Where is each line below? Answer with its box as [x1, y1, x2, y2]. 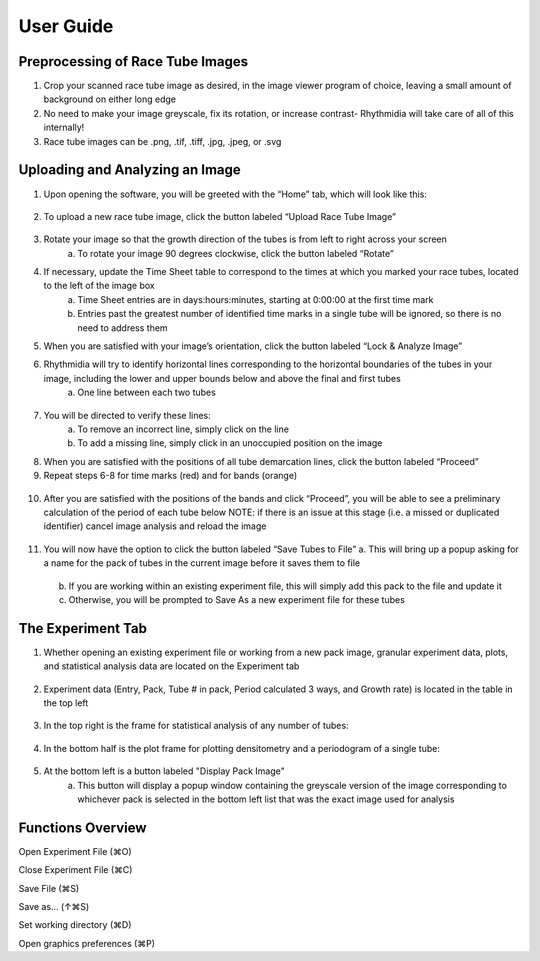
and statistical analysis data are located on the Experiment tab [43, 660, 300, 672]
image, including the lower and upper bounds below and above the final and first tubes [43, 372, 402, 384]
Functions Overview [18, 819, 147, 836]
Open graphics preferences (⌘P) [18, 937, 155, 949]
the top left [43, 696, 89, 709]
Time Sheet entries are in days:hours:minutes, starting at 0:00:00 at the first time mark [77, 293, 434, 305]
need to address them [77, 321, 169, 334]
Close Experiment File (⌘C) [18, 864, 133, 876]
